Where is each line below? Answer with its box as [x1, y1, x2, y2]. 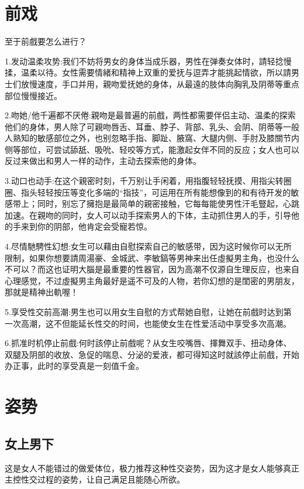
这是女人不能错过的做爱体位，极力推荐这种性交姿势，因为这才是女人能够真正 [5, 461, 299, 474]
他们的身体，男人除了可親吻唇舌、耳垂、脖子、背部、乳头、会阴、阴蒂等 [5, 120, 283, 132]
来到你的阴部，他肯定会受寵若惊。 [20, 220, 152, 232]
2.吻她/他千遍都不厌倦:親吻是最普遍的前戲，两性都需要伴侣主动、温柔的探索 [5, 109, 296, 121]
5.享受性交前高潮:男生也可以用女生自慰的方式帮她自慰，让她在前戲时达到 [5, 306, 284, 317]
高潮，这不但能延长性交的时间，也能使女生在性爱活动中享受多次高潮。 [20, 317, 291, 329]
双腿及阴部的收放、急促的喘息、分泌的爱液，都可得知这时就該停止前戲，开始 [5, 348, 299, 360]
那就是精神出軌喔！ [5, 286, 78, 298]
